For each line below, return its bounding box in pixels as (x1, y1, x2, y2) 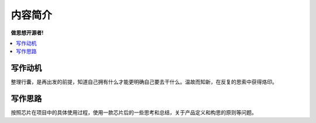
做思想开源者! (11, 29, 44, 36)
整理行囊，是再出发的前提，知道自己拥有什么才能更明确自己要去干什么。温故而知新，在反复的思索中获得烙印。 (11, 79, 277, 86)
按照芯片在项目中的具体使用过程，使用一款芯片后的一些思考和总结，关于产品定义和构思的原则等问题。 (11, 109, 257, 116)
